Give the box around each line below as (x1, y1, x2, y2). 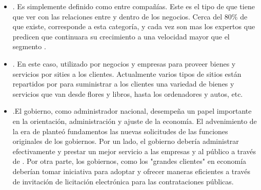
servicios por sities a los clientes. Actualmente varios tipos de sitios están (12, 68, 242, 79)
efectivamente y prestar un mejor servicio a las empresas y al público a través (12, 145, 256, 156)
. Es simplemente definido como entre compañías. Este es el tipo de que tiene (12, 1, 255, 11)
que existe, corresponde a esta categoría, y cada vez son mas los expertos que (12, 21, 255, 32)
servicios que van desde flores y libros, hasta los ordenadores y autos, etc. (12, 88, 243, 99)
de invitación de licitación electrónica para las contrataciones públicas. (12, 176, 234, 186)
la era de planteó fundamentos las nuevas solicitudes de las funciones (12, 125, 228, 136)
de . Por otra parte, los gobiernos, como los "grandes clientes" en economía (12, 156, 247, 166)
